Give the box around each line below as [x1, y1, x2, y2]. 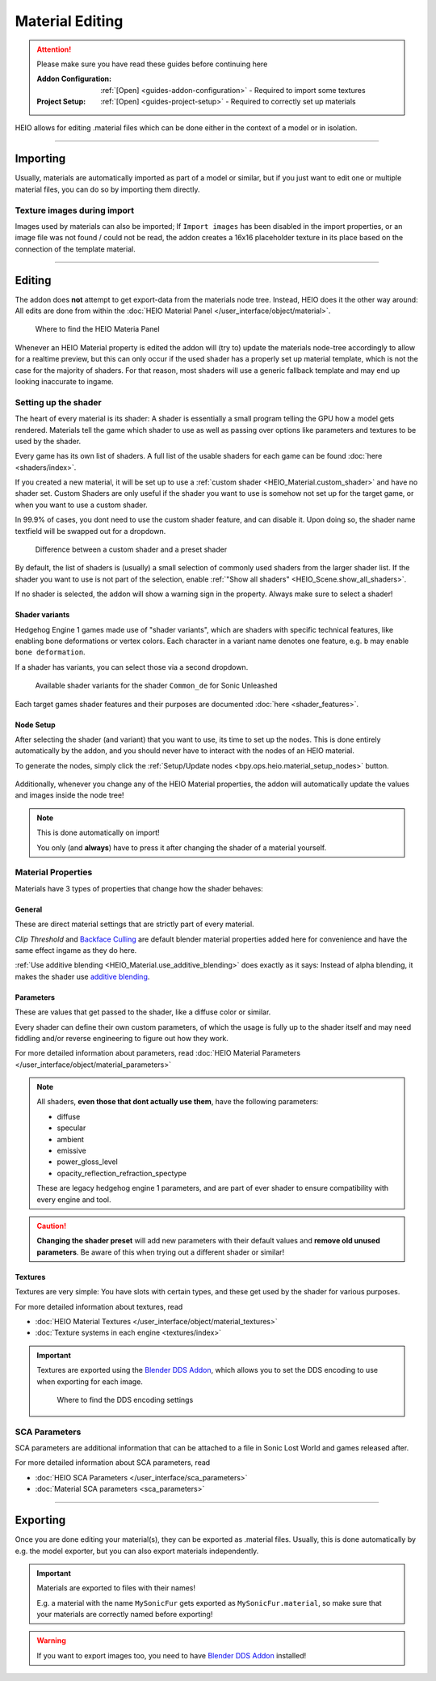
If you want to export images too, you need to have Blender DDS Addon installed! [36, 1650, 307, 1660]
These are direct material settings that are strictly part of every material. [15, 919, 254, 929]
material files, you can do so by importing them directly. [15, 184, 200, 194]
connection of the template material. [15, 243, 136, 254]
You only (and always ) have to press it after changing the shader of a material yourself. [36, 842, 327, 853]
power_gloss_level [57, 1157, 119, 1167]
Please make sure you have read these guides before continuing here [36, 59, 268, 69]
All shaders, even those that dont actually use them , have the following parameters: [36, 1097, 319, 1107]
